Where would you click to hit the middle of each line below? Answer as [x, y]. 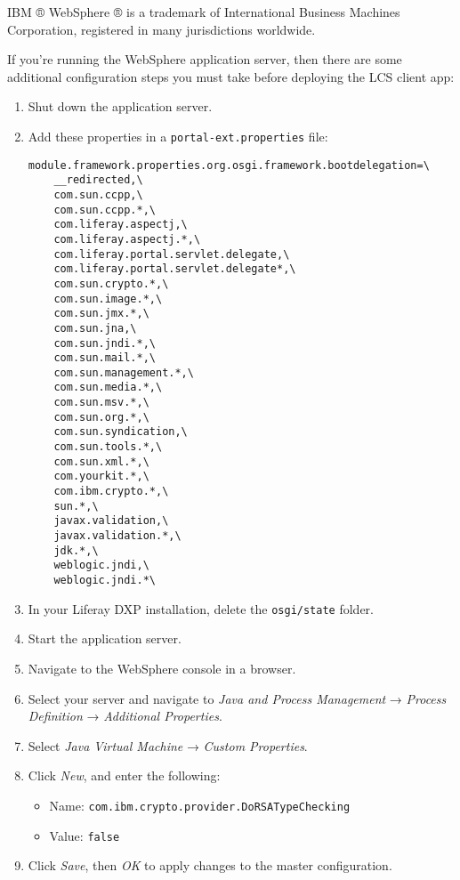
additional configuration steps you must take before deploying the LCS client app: [231, 76]
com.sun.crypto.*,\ [111, 283]
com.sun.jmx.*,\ [101, 314]
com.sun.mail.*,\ [105, 358]
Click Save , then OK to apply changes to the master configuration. [210, 865]
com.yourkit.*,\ [101, 476]
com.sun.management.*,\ [124, 372]
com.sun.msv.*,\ [101, 403]
